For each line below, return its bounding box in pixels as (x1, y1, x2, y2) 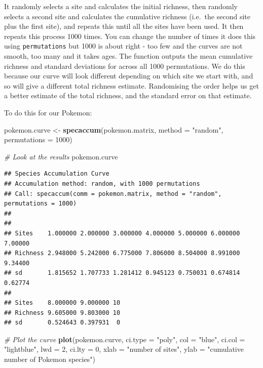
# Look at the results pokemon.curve (4, 151, 118, 161)
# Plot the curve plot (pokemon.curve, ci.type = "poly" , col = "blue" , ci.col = (4, 334, 245, 344)
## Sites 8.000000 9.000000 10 (4, 299, 121, 307)
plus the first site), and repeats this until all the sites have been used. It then (4, 21, 244, 31)
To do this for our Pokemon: (4, 107, 92, 117)
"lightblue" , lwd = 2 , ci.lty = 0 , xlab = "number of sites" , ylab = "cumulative (4, 344, 244, 354)
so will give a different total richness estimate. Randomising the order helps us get (4, 80, 259, 91)
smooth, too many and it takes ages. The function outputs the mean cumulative (4, 51, 253, 61)
